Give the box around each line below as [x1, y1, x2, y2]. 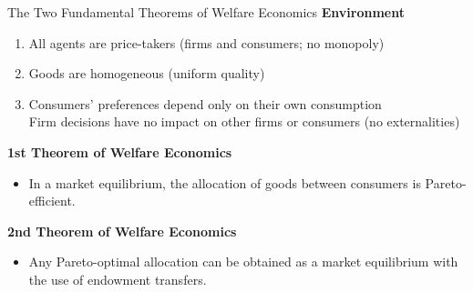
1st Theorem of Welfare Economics [7, 142, 232, 161]
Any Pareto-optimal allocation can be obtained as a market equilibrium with [28, 252, 458, 271]
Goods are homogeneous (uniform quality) [28, 64, 265, 83]
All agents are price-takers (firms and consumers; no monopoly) [28, 33, 385, 52]
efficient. [28, 191, 76, 210]
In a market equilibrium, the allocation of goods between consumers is [28, 173, 421, 192]
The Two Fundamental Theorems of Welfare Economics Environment [7, 3, 406, 21]
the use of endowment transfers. [28, 269, 207, 288]
